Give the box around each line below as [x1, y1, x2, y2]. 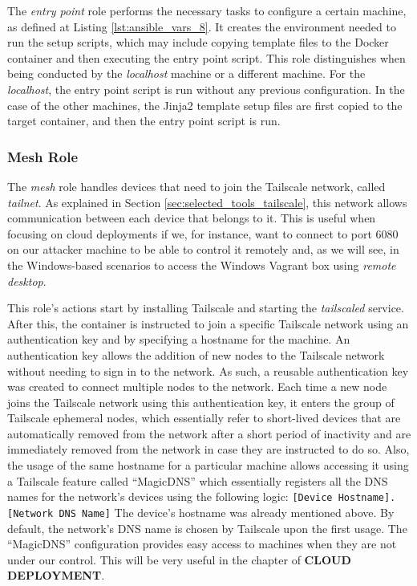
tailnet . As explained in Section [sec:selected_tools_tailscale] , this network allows [7, 193, 407, 210]
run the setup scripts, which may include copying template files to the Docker [7, 34, 389, 51]
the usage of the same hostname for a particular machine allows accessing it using [7, 457, 409, 474]
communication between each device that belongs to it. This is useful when [7, 210, 376, 226]
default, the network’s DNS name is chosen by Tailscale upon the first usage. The [7, 519, 407, 536]
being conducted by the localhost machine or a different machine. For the [7, 65, 366, 82]
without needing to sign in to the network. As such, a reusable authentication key [7, 362, 409, 379]
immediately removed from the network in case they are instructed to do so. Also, [7, 441, 410, 458]
